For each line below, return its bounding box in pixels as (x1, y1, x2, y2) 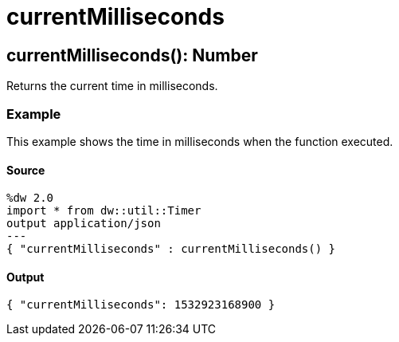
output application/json (6, 217, 161, 230)
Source (6, 163, 45, 177)
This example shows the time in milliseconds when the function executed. (6, 134, 393, 148)
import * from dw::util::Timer (6, 204, 201, 218)
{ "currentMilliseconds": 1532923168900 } (6, 298, 276, 312)
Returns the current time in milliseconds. (6, 79, 218, 93)
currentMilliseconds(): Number (6, 45, 258, 65)
